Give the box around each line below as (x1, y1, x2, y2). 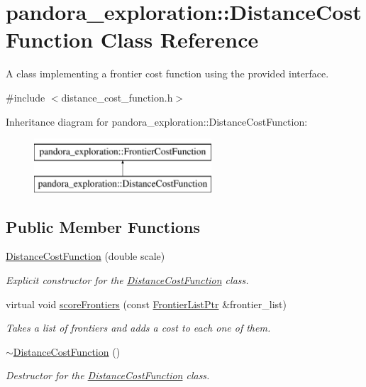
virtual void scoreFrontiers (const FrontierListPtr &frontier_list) (6, 296, 287, 311)
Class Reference (100, 25, 259, 54)
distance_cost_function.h (61, 89, 173, 104)
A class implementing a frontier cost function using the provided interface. (6, 66, 329, 81)
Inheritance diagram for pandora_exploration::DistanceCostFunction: (6, 114, 308, 129)
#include (6, 89, 45, 104)
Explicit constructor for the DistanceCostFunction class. (6, 273, 249, 288)
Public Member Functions (6, 215, 200, 237)
